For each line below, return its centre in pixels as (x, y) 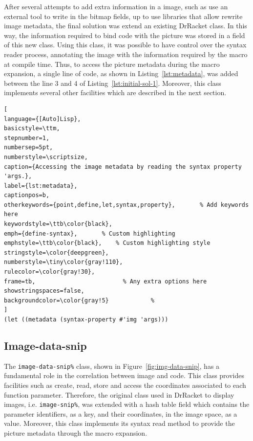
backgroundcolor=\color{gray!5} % (79, 300)
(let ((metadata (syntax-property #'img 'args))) (86, 320)
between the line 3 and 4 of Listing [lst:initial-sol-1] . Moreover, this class (113, 83)
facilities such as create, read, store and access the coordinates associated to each (125, 385)
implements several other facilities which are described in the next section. (115, 92)
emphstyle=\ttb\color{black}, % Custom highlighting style (107, 243)
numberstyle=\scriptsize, (46, 157)
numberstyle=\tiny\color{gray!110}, (63, 262)
